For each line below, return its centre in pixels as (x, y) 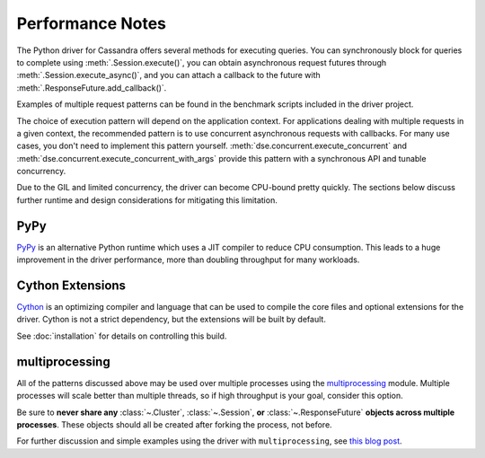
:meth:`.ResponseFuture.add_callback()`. (92, 88)
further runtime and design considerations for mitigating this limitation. (147, 200)
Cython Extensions (71, 285)
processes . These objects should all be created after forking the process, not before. (174, 424)
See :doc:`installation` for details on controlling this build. (122, 336)
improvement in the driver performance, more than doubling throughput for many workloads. (188, 260)
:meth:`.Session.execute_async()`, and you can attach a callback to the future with (168, 75)
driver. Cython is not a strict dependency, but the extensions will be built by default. (172, 320)
